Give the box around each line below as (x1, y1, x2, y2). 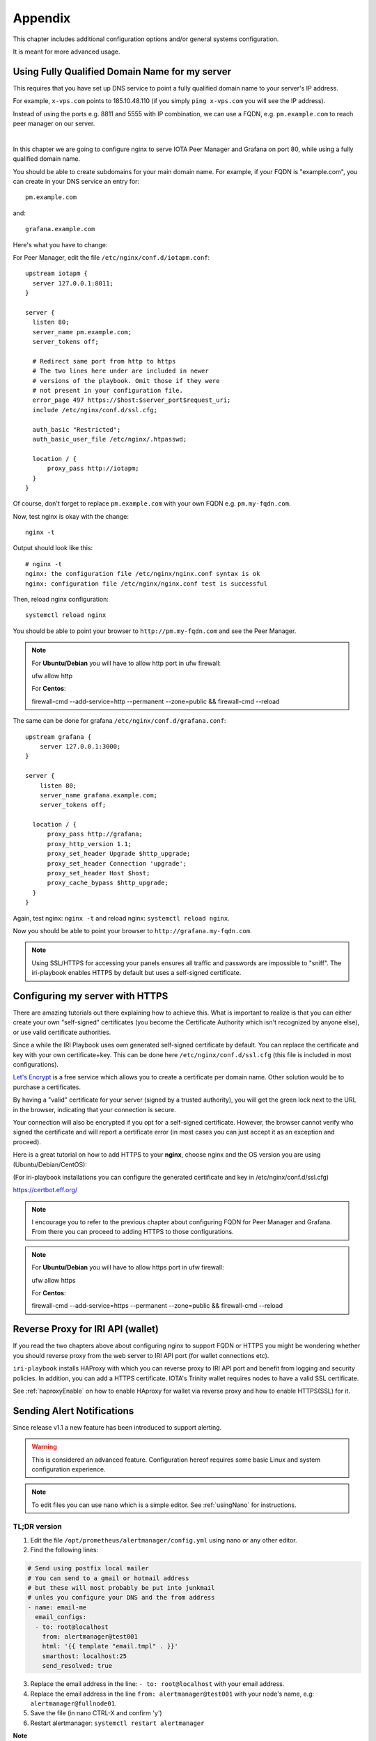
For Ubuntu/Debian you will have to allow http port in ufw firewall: (31, 659, 221, 667)
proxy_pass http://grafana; (47, 830, 143, 838)
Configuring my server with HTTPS (13, 990, 169, 1002)
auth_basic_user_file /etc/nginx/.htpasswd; (32, 435, 187, 443)
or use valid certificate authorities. (13, 1028, 111, 1036)
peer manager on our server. (13, 119, 95, 128)
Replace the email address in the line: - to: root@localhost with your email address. (30, 1680, 285, 1688)
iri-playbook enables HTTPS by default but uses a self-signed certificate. (31, 969, 242, 977)
